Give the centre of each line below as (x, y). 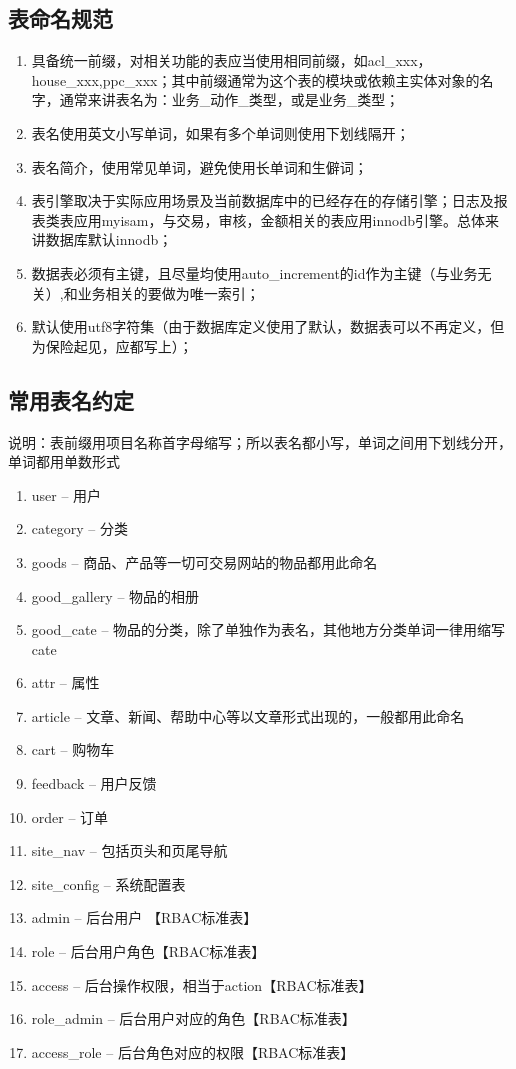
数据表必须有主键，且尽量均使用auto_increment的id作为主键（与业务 (254, 272)
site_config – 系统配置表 (108, 883)
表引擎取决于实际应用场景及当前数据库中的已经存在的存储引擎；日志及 (262, 200)
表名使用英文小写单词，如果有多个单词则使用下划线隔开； (220, 132)
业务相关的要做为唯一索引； (168, 292)
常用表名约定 (71, 399)
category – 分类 (79, 528)
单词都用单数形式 (64, 461)
